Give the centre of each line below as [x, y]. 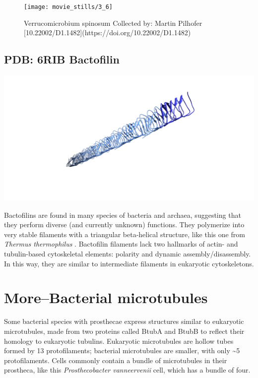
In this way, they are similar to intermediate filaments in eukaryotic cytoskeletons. [129, 263]
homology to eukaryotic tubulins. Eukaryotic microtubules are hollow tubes [119, 341]
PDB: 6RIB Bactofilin [62, 59]
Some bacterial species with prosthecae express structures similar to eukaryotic [124, 321]
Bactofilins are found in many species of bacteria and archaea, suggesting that [123, 215]
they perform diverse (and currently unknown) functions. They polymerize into [124, 224]
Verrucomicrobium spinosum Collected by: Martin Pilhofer [113, 23]
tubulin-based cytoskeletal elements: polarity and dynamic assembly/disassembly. [128, 253]
